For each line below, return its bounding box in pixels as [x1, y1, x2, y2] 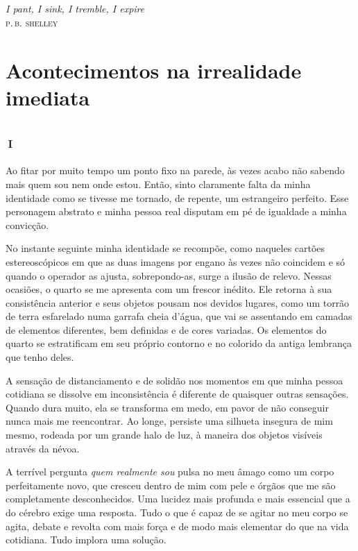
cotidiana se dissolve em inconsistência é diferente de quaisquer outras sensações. [6, 387, 349, 401]
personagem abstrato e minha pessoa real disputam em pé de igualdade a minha [6, 204, 347, 219]
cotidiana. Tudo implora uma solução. [6, 532, 167, 547]
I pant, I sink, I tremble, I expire [6, 1, 145, 16]
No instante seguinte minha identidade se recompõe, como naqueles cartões [6, 241, 325, 255]
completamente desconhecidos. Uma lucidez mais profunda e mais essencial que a [6, 491, 350, 506]
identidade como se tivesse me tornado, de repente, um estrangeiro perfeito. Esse [6, 190, 349, 205]
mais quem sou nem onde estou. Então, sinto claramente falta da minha [6, 176, 311, 191]
